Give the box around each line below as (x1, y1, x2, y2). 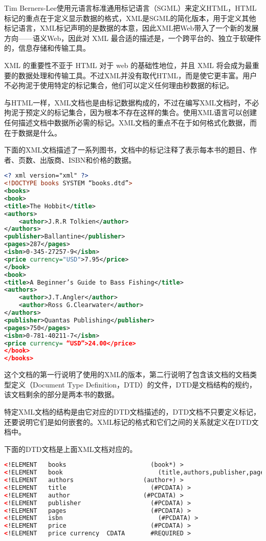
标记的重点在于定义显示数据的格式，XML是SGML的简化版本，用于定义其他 (4, 12, 256, 23)
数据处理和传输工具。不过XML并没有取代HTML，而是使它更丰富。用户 (18, 70, 257, 80)
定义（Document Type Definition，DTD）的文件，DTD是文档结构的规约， (11, 379, 257, 389)
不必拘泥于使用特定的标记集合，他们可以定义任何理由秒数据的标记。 (4, 80, 233, 91)
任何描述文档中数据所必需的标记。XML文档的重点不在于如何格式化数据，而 (4, 117, 257, 127)
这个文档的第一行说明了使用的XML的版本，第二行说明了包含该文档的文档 (4, 369, 250, 380)
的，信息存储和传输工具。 (4, 42, 90, 53)
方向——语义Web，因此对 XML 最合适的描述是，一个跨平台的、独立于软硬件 (4, 32, 261, 43)
